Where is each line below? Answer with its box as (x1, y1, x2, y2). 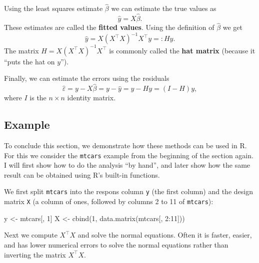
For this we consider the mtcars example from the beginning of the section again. (4, 150, 253, 160)
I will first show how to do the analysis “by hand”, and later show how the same (4, 160, 250, 170)
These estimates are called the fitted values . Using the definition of (4, 22, 214, 32)
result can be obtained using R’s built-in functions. (4, 169, 160, 180)
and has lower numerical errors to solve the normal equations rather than (4, 239, 228, 250)
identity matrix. (67, 92, 116, 103)
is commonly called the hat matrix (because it (109, 45, 255, 55)
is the (29, 92, 46, 103)
